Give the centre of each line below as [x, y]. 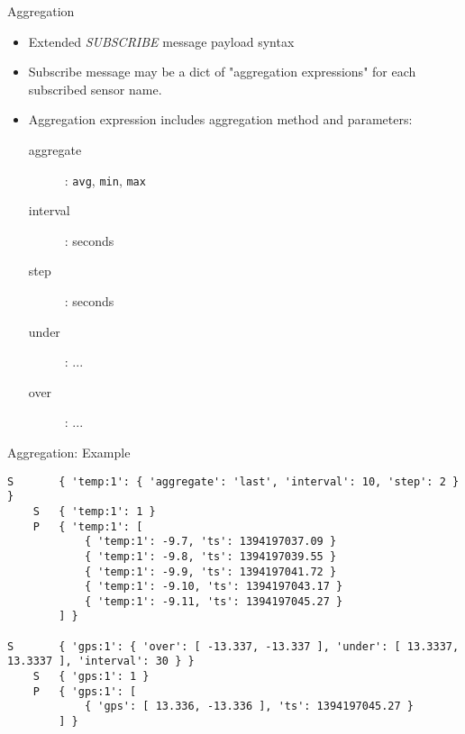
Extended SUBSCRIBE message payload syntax [161, 41]
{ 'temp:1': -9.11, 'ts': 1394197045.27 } [214, 601]
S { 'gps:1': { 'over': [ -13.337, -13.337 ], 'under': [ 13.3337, [233, 646]
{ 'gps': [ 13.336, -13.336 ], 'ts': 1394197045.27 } [249, 707]
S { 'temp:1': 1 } [94, 511]
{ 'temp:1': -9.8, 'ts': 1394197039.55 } [210, 556]
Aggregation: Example [69, 452]
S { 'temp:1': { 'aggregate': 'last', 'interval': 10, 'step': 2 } [233, 481]
